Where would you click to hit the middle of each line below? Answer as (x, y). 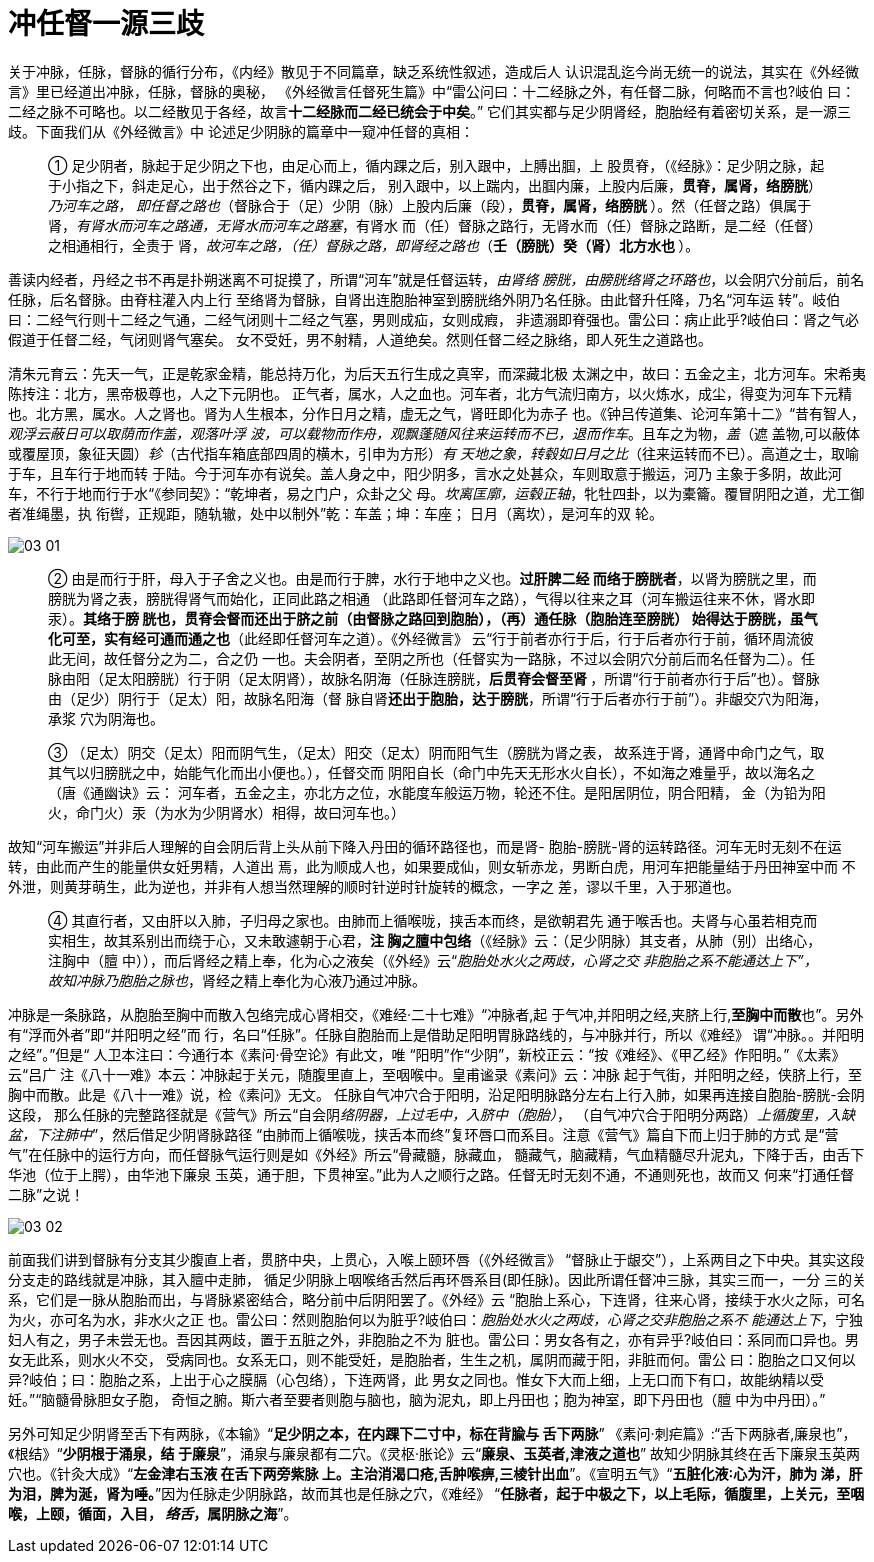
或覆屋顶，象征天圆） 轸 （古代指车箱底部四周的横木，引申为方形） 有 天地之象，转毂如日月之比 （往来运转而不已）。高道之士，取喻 (433, 453)
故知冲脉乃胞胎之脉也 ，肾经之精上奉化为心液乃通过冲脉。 (237, 980)
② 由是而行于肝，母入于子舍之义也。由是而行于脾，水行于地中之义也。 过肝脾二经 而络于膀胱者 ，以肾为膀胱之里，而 (432, 578)
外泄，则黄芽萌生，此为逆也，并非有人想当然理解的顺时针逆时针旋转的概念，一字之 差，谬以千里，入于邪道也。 (374, 886)
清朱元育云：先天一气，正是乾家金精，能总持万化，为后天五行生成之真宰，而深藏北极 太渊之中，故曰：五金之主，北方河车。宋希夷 (437, 373)
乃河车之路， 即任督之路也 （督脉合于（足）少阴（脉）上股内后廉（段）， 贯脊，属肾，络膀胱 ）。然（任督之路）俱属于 (430, 205)
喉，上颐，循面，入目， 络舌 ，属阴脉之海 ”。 (153, 1513)
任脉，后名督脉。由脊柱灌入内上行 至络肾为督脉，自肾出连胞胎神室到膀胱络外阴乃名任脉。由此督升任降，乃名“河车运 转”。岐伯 (424, 299)
